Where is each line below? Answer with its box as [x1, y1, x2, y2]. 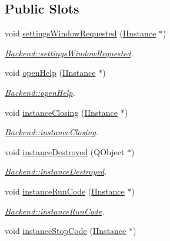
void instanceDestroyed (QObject [5, 145, 125, 158]
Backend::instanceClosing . [5, 126, 99, 138]
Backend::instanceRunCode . [5, 205, 105, 217]
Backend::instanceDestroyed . [5, 165, 107, 178]
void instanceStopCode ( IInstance [5, 225, 126, 237]
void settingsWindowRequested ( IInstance [5, 27, 156, 39]
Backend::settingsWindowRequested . [5, 46, 134, 59]
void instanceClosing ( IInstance [5, 106, 118, 118]
